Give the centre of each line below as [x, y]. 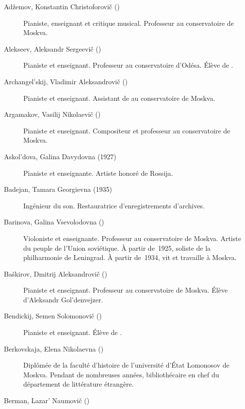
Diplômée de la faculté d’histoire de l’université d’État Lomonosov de [126, 365]
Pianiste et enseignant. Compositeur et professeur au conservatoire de [127, 130]
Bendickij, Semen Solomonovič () [53, 316]
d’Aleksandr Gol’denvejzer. [63, 299]
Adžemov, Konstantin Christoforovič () [62, 6]
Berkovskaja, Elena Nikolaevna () [54, 348]
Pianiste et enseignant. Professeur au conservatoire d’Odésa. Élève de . [128, 65]
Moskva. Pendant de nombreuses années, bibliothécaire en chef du [121, 374]
